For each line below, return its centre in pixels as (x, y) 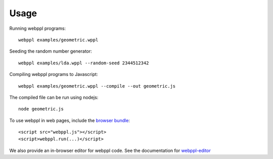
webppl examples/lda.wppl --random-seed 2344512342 (84, 63)
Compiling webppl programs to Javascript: (54, 74)
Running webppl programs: (37, 28)
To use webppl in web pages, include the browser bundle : (70, 120)
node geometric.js (41, 109)
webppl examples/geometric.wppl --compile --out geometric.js (97, 86)
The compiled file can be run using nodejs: (54, 97)
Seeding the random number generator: (51, 51)
